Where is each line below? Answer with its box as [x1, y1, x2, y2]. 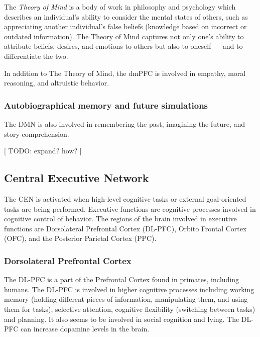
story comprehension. [4, 128, 69, 139]
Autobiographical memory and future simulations [4, 99, 208, 111]
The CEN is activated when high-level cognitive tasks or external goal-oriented [4, 193, 246, 204]
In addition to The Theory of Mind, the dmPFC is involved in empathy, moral [4, 67, 246, 78]
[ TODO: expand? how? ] [4, 145, 82, 156]
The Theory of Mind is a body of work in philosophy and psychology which [4, 2, 236, 12]
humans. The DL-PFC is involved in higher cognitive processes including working [4, 284, 254, 294]
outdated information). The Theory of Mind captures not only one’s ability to [4, 31, 244, 41]
